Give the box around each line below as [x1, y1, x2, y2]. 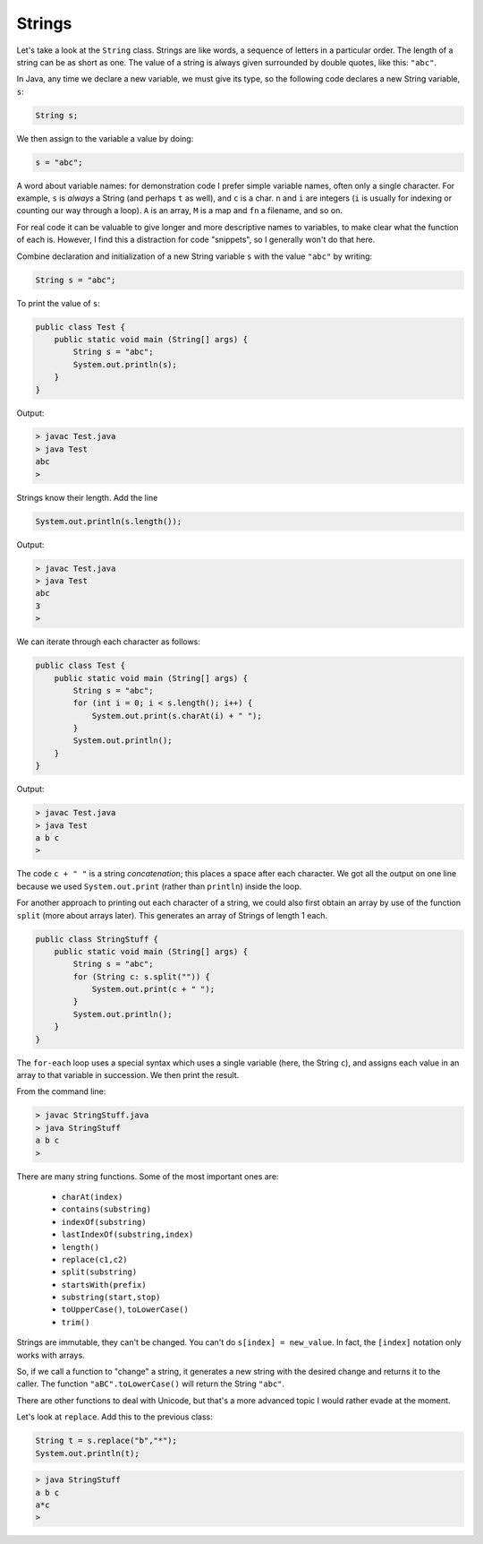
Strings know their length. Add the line [16, 492, 158, 503]
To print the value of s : [16, 298, 100, 308]
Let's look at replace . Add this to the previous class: [16, 1411, 214, 1422]
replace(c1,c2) [61, 1255, 129, 1264]
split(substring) [61, 1267, 138, 1277]
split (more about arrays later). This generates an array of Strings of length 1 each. [16, 910, 328, 920]
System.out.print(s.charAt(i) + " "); [91, 711, 263, 720]
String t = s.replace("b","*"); [35, 1436, 178, 1446]
